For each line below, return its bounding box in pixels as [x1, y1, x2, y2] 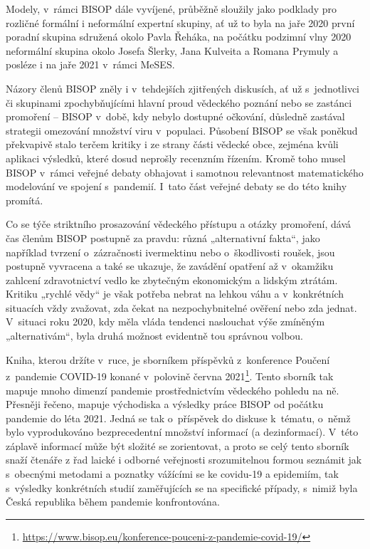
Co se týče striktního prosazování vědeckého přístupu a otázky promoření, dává [6, 216, 351, 231]
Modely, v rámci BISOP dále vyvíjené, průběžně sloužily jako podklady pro [6, 1, 337, 16]
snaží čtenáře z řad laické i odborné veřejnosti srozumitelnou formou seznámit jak [6, 452, 362, 467]
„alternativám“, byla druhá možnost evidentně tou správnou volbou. [6, 328, 303, 343]
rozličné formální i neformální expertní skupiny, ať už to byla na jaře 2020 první [6, 15, 355, 30]
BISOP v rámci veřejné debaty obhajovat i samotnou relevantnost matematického [6, 164, 364, 179]
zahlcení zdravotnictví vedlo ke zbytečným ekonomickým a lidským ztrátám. [6, 272, 338, 287]
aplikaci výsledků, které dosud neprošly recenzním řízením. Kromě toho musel [6, 150, 346, 165]
